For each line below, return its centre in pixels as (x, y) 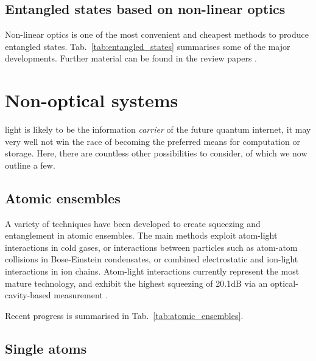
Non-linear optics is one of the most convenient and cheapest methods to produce (157, 34)
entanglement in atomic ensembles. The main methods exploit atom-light (141, 235)
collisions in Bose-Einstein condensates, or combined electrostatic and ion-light (152, 259)
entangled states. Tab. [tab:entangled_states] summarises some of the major (148, 46)
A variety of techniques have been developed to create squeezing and (133, 223)
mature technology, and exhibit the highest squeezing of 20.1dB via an (136, 283)
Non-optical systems (92, 100)
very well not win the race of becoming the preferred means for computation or (153, 141)
